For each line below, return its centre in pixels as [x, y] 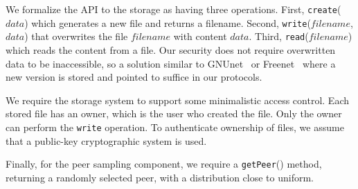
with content [200, 36]
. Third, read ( [279, 36]
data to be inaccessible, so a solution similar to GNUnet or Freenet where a [171, 63]
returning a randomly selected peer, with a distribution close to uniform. [160, 177]
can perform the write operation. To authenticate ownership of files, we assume [175, 127]
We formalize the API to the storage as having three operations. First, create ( [173, 9]
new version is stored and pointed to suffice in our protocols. [134, 77]
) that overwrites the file [76, 36]
